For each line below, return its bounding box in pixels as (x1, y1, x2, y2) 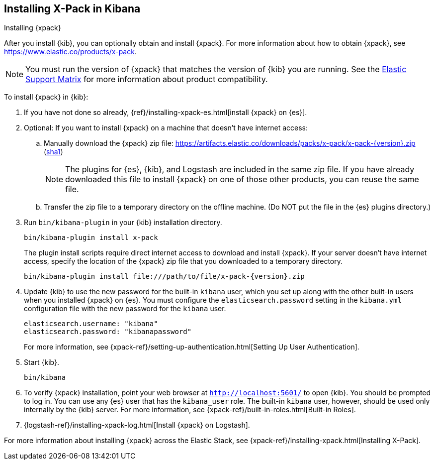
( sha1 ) (44, 147, 63, 156)
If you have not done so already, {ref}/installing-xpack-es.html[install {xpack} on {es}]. (24, 108, 307, 117)
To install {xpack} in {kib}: (4, 93, 88, 102)
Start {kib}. (24, 358, 59, 367)
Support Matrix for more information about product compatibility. (25, 74, 268, 85)
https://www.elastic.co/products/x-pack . (4, 47, 137, 56)
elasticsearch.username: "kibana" (24, 320, 158, 328)
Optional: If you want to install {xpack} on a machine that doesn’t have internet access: (24, 123, 308, 132)
